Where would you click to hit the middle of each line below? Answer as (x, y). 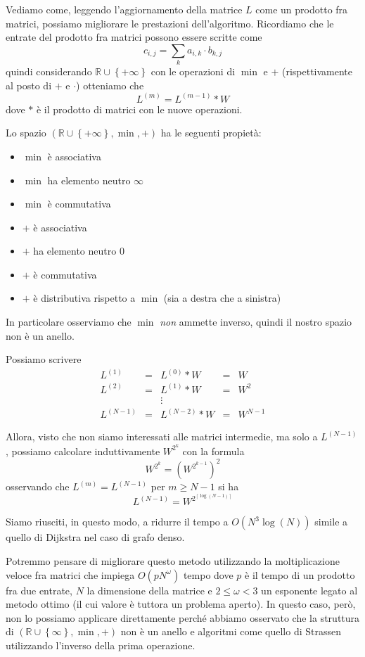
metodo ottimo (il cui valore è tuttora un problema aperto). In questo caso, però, (181, 604)
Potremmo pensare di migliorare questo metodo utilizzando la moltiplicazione (173, 561)
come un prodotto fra (302, 9)
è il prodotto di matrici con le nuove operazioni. (139, 109)
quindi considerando (49, 71)
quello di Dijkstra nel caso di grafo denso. (95, 537)
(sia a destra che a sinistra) (222, 298)
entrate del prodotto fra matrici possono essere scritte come (134, 37)
